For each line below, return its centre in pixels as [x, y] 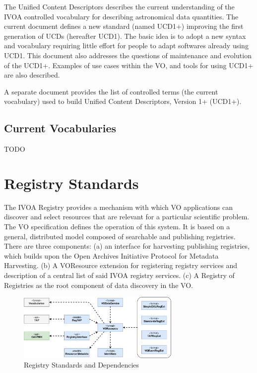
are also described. [32, 75]
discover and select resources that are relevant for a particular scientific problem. [127, 217]
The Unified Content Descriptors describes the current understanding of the [119, 6]
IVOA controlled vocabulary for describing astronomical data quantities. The [121, 16]
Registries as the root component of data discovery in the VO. [98, 285]
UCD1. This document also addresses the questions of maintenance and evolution [128, 55]
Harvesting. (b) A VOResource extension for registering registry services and [121, 265]
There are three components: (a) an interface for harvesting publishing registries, [127, 246]
